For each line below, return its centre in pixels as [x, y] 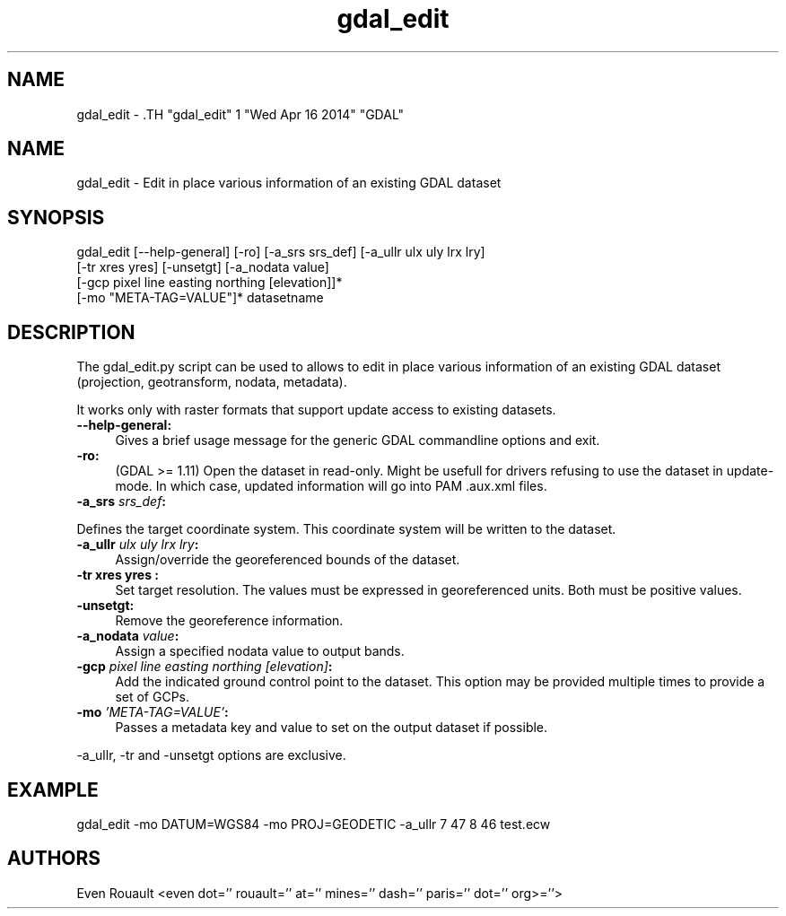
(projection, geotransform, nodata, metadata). [212, 382]
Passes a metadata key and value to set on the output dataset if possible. [332, 728]
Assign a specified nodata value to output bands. [260, 651]
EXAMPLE [53, 790]
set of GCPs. [153, 697]
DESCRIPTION [71, 332]
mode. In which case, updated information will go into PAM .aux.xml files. [331, 486]
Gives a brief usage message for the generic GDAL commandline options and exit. [358, 441]
